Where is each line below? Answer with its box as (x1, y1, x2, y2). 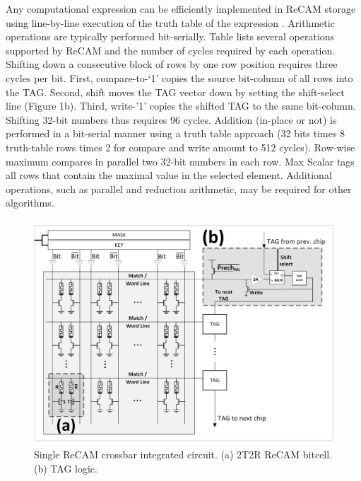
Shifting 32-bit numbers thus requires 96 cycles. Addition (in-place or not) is (6, 112, 337, 127)
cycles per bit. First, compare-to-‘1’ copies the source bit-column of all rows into (6, 70, 353, 85)
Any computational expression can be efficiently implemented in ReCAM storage (6, 1, 356, 16)
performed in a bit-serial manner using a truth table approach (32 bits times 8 (6, 126, 345, 141)
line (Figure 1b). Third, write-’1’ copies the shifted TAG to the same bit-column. (6, 98, 356, 113)
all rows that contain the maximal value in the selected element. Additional (6, 168, 332, 182)
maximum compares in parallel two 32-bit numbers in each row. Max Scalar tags (6, 153, 355, 168)
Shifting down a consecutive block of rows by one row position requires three (6, 57, 338, 71)
